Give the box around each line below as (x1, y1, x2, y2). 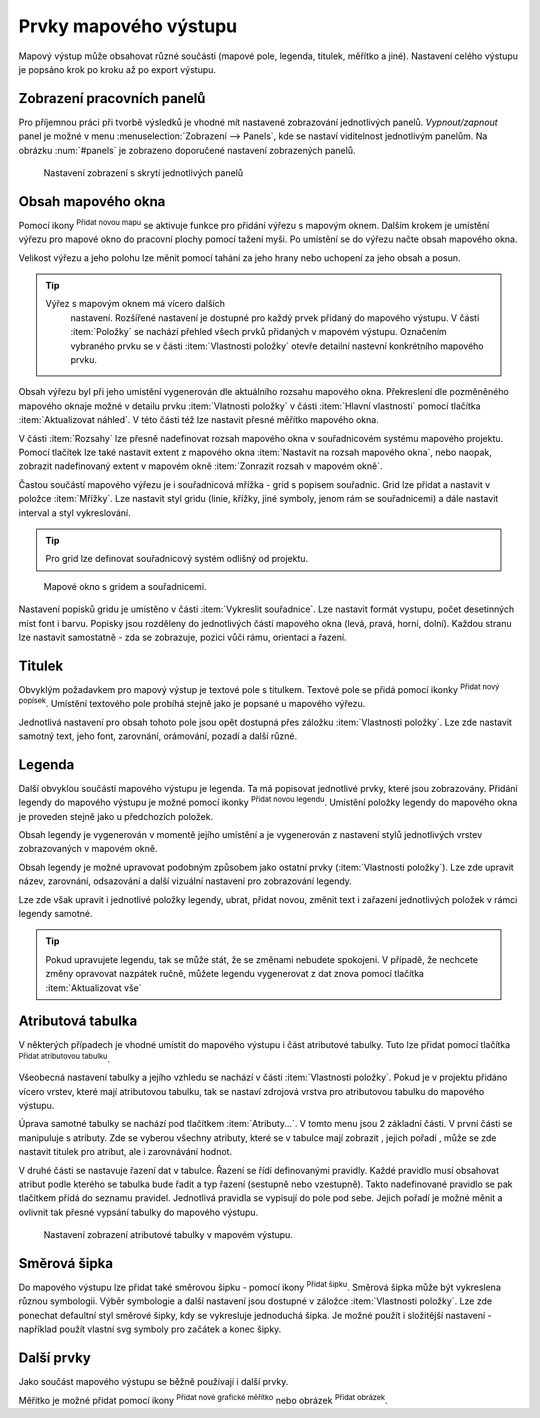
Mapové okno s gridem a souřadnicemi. (43, 580, 207, 592)
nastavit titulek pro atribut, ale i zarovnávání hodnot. (18, 1146, 233, 1158)
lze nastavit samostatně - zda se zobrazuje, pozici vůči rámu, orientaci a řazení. (18, 631, 347, 643)
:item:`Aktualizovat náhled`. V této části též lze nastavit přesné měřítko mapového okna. (18, 414, 379, 426)
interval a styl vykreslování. (18, 506, 131, 519)
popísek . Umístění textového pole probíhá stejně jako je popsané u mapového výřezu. (18, 696, 366, 710)
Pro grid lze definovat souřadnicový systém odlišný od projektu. (45, 553, 309, 565)
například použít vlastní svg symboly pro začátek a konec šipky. (18, 1323, 282, 1335)
